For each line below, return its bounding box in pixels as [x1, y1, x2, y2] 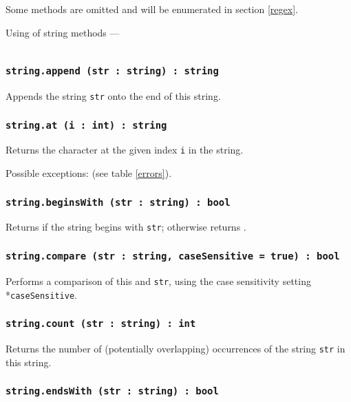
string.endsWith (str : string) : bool [6, 385, 219, 397]
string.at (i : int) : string [6, 119, 167, 131]
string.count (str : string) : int [6, 318, 196, 330]
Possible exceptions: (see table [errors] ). [6, 166, 172, 180]
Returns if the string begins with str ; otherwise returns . [6, 220, 246, 234]
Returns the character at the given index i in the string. [6, 142, 244, 157]
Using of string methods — [6, 25, 120, 39]
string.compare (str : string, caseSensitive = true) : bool [6, 251, 340, 262]
